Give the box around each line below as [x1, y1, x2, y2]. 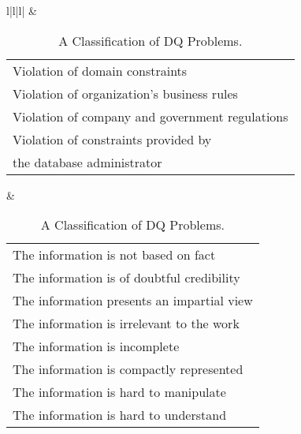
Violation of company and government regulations [13, 107, 288, 125]
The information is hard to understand [13, 406, 227, 425]
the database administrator [13, 152, 162, 171]
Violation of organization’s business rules [13, 84, 238, 103]
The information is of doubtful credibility [13, 268, 240, 287]
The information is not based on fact [13, 245, 216, 264]
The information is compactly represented [13, 360, 243, 379]
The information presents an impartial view [13, 291, 253, 310]
